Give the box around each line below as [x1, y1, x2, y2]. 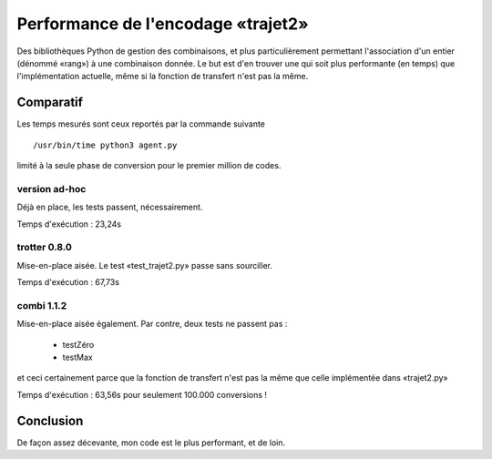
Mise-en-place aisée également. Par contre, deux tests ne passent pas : [16, 319, 288, 330]
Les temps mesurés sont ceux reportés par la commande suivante [16, 118, 266, 129]
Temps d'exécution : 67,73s [16, 277, 120, 288]
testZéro [62, 339, 95, 350]
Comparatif [16, 95, 84, 110]
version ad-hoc [16, 182, 87, 195]
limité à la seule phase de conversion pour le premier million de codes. [16, 160, 282, 171]
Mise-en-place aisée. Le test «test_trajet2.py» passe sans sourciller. [16, 260, 273, 270]
